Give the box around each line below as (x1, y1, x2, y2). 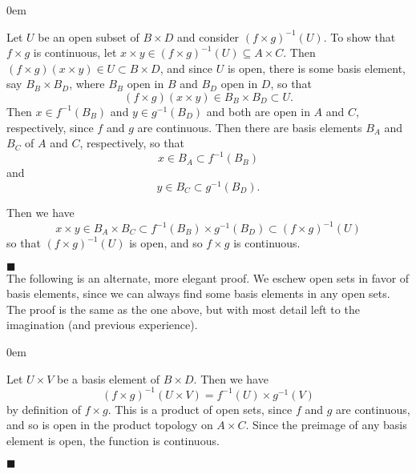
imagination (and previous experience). (6, 316, 198, 333)
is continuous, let (33, 44, 117, 61)
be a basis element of (57, 370, 160, 387)
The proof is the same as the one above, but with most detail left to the (6, 300, 360, 317)
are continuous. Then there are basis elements (137, 118, 362, 135)
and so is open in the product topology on (6, 416, 213, 433)
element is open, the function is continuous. (6, 432, 220, 448)
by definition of (6, 400, 81, 417)
